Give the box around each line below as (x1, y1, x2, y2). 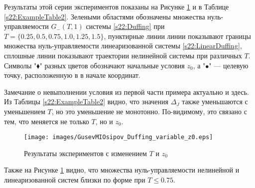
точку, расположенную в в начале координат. (4, 70, 140, 80)
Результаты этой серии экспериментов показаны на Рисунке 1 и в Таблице (4, 1, 229, 11)
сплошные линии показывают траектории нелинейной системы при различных (4, 50, 242, 60)
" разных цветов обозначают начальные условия (39, 60, 185, 70)
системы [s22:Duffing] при (86, 21, 165, 31)
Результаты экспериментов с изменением (24, 148, 147, 158)
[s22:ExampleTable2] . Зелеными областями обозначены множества (4, 11, 205, 21)
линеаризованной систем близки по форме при (4, 174, 145, 185)
